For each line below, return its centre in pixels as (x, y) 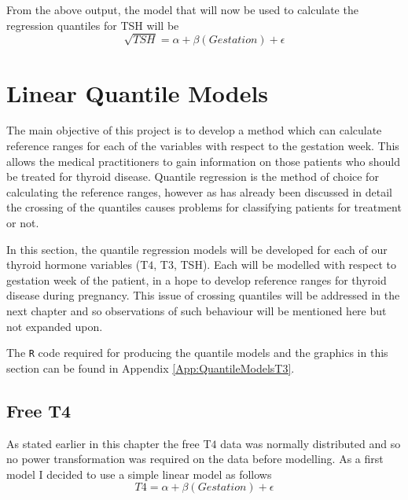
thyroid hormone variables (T (77, 265)
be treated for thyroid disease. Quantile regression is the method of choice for (193, 176)
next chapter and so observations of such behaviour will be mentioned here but (197, 311)
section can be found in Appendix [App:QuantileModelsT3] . (151, 368)
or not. (23, 223)
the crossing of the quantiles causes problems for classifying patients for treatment (204, 207)
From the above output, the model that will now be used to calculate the (182, 9)
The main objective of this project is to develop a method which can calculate (194, 130)
